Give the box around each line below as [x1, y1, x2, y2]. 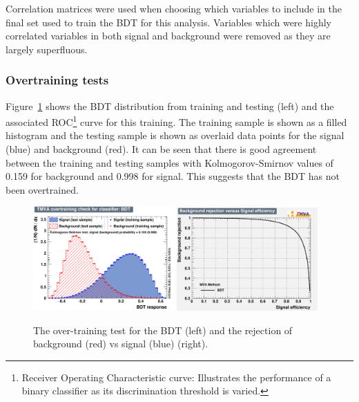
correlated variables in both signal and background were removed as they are [6, 28, 331, 43]
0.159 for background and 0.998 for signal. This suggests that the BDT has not [6, 169, 340, 183]
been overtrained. [6, 182, 79, 197]
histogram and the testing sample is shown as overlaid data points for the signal [6, 128, 345, 143]
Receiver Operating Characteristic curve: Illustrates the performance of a [21, 369, 331, 384]
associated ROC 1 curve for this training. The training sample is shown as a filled [6, 113, 347, 129]
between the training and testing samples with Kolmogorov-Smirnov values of [6, 155, 333, 170]
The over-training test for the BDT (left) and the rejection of [33, 322, 293, 337]
